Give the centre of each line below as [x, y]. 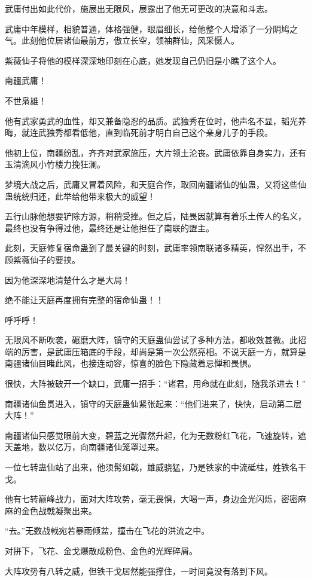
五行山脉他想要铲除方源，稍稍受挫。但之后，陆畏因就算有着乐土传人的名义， [155, 216]
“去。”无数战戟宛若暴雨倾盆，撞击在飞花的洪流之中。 [107, 530]
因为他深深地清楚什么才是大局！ [68, 279]
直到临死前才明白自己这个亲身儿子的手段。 [189, 132]
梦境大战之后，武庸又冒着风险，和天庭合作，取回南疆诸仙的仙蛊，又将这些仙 [155, 184]
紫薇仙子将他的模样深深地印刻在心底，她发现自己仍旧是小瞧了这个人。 [143, 60]
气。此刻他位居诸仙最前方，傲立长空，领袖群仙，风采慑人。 [122, 40]
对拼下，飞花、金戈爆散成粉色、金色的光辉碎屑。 [101, 551]
